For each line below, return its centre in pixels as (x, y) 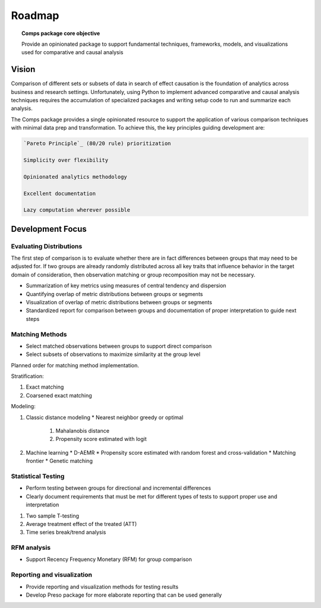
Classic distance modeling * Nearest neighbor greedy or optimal (105, 417)
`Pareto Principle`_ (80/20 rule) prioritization (97, 144)
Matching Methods (39, 334)
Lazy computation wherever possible (77, 210)
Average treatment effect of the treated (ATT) (81, 524)
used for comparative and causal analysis (73, 52)
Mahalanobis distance (83, 431)
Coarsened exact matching (59, 395)
